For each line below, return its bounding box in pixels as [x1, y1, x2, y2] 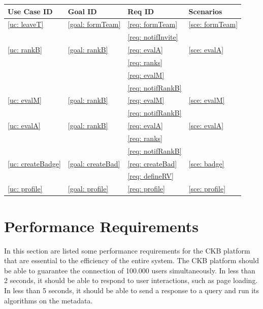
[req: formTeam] [127, 19, 178, 30]
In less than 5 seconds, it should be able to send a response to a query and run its [4, 285, 259, 295]
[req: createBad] [127, 158, 177, 168]
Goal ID [68, 6, 97, 16]
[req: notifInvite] [127, 32, 178, 42]
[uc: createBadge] [8, 158, 61, 168]
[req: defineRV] [127, 171, 174, 181]
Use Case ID [8, 6, 53, 16]
